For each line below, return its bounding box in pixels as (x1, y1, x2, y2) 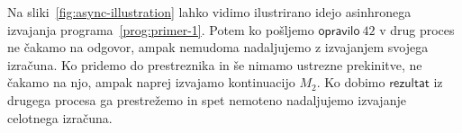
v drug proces (379, 20, 455, 39)
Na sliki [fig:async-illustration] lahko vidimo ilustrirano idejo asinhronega (7, 3, 412, 21)
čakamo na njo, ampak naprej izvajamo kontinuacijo (7, 73, 295, 92)
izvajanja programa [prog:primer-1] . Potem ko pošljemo (7, 20, 314, 39)
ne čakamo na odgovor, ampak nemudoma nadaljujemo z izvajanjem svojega (7, 38, 429, 57)
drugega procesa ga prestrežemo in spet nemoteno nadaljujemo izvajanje (7, 90, 406, 109)
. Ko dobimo (316, 73, 385, 92)
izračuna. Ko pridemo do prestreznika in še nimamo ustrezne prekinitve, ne (7, 55, 422, 74)
